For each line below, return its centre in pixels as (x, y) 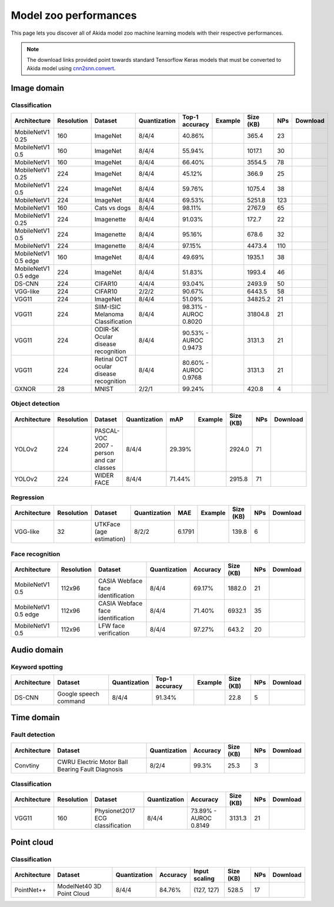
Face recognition (36, 554)
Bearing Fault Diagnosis (90, 769)
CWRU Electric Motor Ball (93, 762)
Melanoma (109, 314)
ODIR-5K (107, 329)
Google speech (79, 693)
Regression (27, 497)
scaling (204, 879)
